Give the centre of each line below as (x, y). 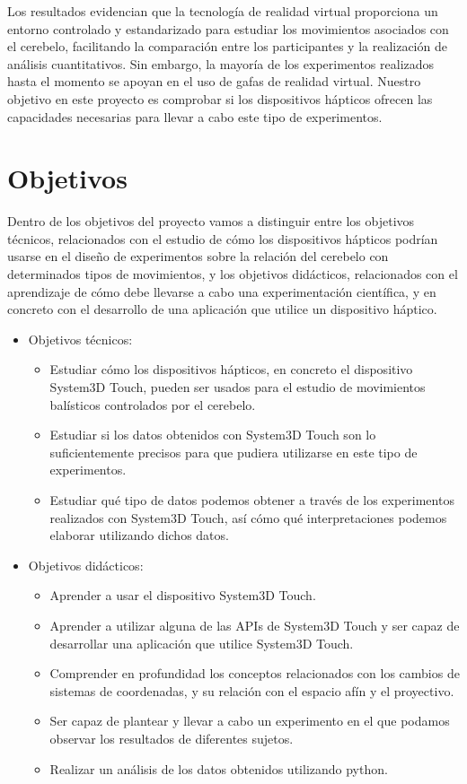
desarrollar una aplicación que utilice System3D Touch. (202, 643)
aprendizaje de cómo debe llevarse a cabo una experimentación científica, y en (222, 291)
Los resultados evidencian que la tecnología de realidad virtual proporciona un (223, 11)
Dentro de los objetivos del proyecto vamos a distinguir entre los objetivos (211, 221)
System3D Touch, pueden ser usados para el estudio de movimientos (238, 387)
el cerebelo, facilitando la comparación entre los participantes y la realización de (227, 46)
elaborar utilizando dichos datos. (139, 535)
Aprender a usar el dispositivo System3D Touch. (183, 595)
